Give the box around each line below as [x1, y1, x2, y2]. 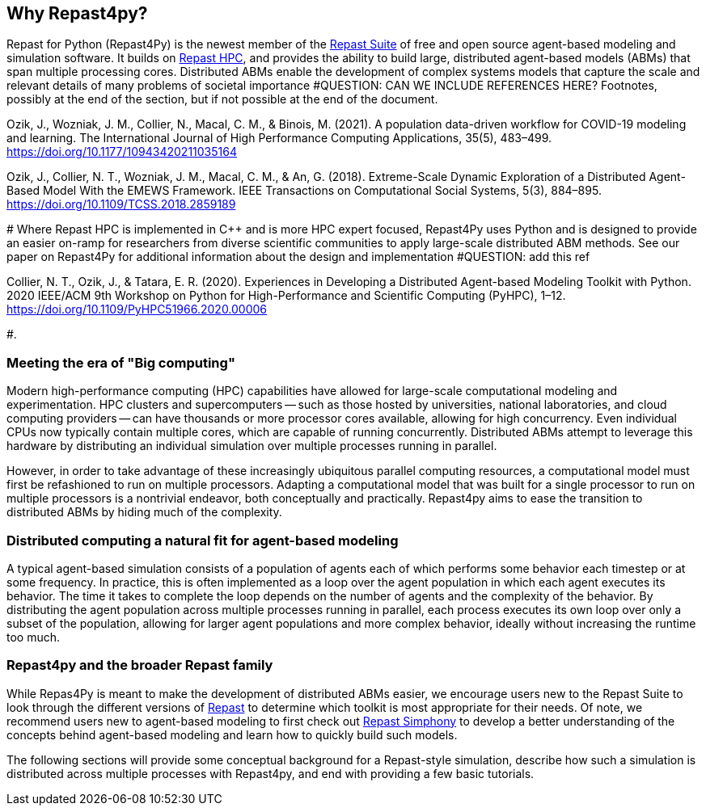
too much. [6, 629, 61, 644]
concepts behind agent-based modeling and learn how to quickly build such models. [6, 727, 458, 742]
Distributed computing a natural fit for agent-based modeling [6, 532, 399, 549]
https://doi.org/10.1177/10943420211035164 [6, 145, 237, 159]
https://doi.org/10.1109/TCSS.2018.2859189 [6, 197, 236, 212]
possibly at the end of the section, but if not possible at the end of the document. [6, 92, 438, 107]
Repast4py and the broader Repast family [6, 657, 273, 674]
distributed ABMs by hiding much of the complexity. [6, 505, 282, 520]
